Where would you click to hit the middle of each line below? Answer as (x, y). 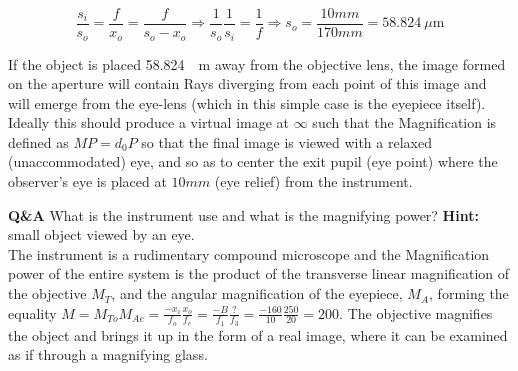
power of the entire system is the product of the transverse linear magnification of (259, 273)
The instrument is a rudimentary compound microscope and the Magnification (249, 253)
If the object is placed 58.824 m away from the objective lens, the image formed (257, 63)
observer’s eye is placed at (87, 181)
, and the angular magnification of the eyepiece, (257, 293)
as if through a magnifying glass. (108, 354)
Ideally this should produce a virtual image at (149, 122)
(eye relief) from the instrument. (313, 181)
